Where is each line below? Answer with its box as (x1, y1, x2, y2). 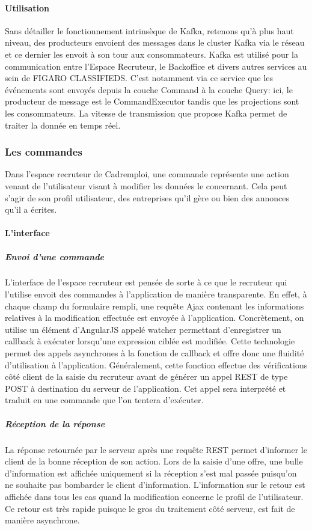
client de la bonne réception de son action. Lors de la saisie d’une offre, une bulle (5, 455, 303, 468)
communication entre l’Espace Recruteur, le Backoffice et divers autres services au (5, 59, 307, 72)
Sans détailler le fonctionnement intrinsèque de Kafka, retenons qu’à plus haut (5, 24, 294, 37)
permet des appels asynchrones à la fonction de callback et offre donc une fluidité (5, 347, 304, 359)
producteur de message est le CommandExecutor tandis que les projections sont (5, 95, 299, 108)
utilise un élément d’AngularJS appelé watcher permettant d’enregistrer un (5, 323, 281, 335)
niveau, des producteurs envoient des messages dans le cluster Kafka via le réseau (5, 36, 305, 49)
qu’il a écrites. (5, 203, 57, 216)
